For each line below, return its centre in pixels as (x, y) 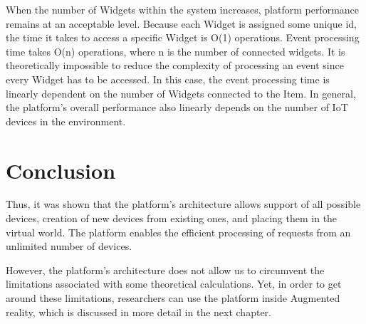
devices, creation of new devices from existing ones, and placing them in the (172, 218)
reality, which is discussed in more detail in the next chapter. (138, 312)
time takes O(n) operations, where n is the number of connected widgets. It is (176, 51)
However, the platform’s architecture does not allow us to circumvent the (165, 270)
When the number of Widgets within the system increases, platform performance (183, 9)
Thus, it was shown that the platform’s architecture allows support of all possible (183, 204)
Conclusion (61, 170)
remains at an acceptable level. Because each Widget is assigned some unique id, (181, 23)
